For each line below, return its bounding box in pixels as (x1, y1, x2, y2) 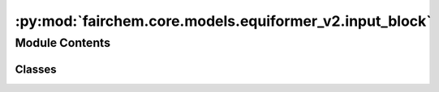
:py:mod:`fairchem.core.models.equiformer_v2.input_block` (15, 12, 432, 30)
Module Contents (15, 36, 111, 50)
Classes (15, 62, 57, 76)
